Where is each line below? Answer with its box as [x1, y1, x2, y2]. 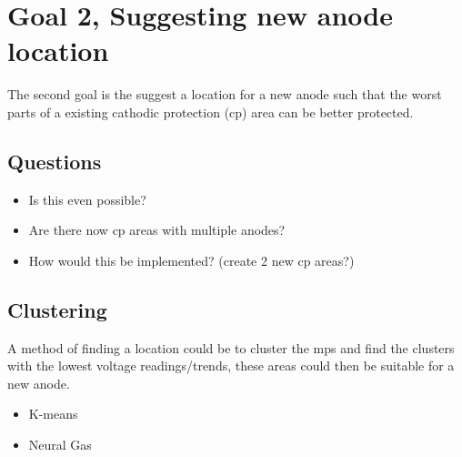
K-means [28, 404, 78, 423]
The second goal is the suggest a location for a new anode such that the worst [7, 85, 442, 104]
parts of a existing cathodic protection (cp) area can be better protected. [7, 102, 414, 121]
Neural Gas [28, 435, 92, 454]
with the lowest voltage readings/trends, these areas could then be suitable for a [7, 356, 455, 375]
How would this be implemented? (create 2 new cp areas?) [28, 250, 355, 269]
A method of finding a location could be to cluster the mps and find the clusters [7, 338, 455, 357]
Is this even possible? [28, 189, 146, 208]
